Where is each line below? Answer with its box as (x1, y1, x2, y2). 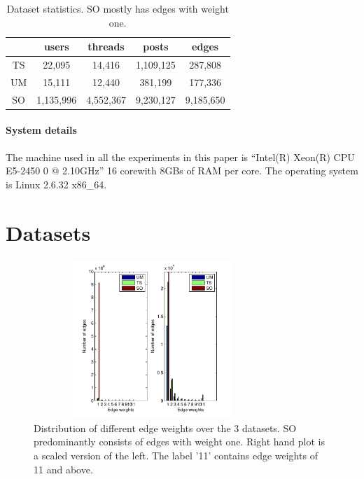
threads (87, 39, 125, 54)
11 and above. (34, 461, 93, 476)
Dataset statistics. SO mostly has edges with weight (6, 1, 229, 15)
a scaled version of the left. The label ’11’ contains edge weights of (34, 448, 318, 463)
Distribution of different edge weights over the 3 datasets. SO (34, 420, 297, 435)
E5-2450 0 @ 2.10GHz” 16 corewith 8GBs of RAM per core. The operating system (6, 163, 358, 178)
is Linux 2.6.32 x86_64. (6, 176, 107, 191)
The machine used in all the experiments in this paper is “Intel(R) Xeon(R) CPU (6, 149, 355, 164)
